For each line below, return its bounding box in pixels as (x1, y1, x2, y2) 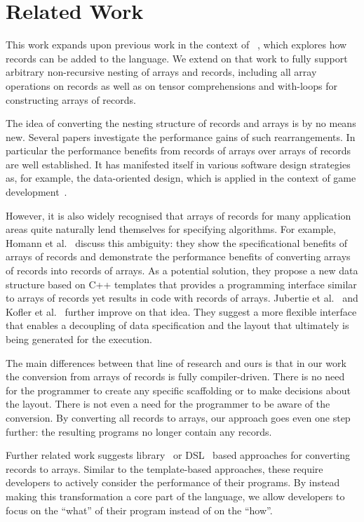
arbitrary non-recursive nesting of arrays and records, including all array (6, 65, 317, 79)
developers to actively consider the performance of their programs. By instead (6, 475, 340, 490)
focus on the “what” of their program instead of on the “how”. (6, 502, 273, 517)
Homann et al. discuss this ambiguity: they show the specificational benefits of (6, 235, 348, 250)
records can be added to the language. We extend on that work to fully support (6, 51, 348, 65)
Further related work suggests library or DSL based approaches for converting (6, 448, 351, 462)
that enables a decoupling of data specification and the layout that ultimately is (6, 318, 349, 333)
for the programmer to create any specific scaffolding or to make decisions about (6, 382, 351, 397)
